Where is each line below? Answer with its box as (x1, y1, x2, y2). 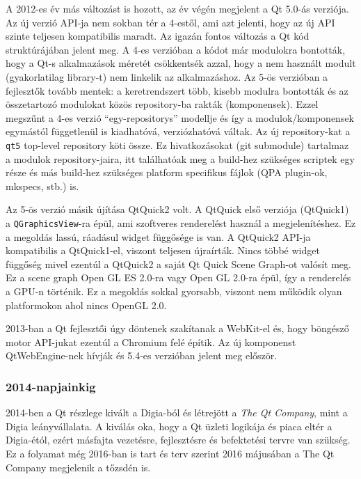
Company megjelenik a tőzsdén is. (6, 460, 151, 474)
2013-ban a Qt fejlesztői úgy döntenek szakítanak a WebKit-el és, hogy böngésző (6, 321, 349, 336)
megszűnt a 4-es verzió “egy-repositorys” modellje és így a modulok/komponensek (6, 110, 355, 125)
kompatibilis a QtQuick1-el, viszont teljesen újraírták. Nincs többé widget (6, 243, 320, 258)
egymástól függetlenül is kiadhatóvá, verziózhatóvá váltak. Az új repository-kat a (6, 124, 351, 139)
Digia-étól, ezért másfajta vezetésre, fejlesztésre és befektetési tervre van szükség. (6, 432, 351, 447)
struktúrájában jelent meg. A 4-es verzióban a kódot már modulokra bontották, (6, 42, 346, 56)
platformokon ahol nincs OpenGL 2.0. (6, 297, 167, 312)
